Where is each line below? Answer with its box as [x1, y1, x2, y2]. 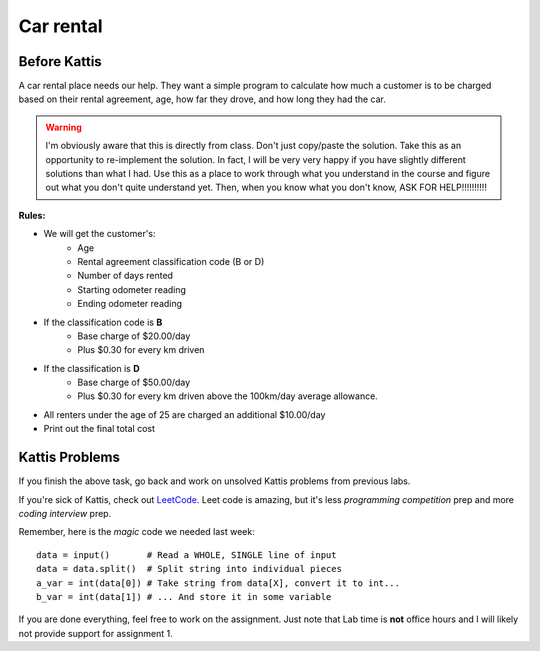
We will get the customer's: [43, 228, 156, 240]
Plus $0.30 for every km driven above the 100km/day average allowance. [77, 390, 379, 402]
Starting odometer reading [77, 283, 187, 295]
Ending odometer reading [77, 298, 183, 310]
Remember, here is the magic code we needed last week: [18, 526, 255, 538]
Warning [45, 121, 82, 133]
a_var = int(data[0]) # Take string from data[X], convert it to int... [36, 577, 400, 589]
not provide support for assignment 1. [18, 627, 174, 639]
